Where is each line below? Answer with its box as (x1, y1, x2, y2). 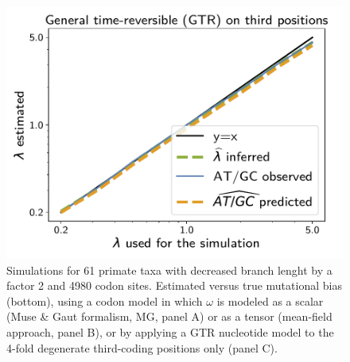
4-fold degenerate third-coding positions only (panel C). (6, 339, 278, 356)
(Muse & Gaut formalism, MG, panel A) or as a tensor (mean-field (6, 308, 332, 325)
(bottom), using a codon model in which (6, 292, 203, 309)
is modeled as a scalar (216, 292, 324, 309)
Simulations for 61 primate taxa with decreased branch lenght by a (6, 261, 332, 278)
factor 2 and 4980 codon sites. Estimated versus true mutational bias (6, 277, 342, 294)
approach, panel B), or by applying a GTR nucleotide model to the (6, 323, 334, 340)
